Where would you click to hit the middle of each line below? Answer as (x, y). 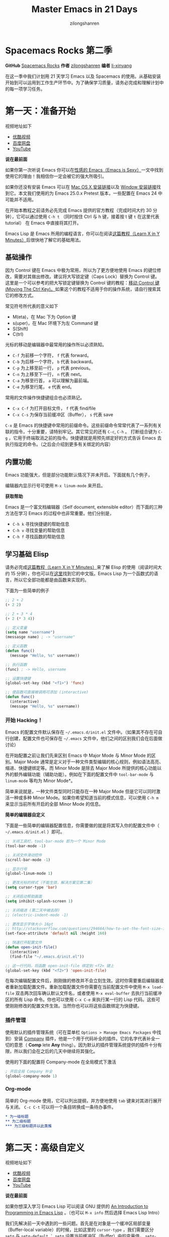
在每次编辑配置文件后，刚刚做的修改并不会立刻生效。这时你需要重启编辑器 (82, 981)
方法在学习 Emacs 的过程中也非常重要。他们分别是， (60, 514)
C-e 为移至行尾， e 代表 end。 (43, 387)
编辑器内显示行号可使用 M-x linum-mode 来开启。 (55, 486)
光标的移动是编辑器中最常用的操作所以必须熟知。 (56, 345)
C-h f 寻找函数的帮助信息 (39, 537)
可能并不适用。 (21, 199)
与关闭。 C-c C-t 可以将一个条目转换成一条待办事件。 (61, 1107)
